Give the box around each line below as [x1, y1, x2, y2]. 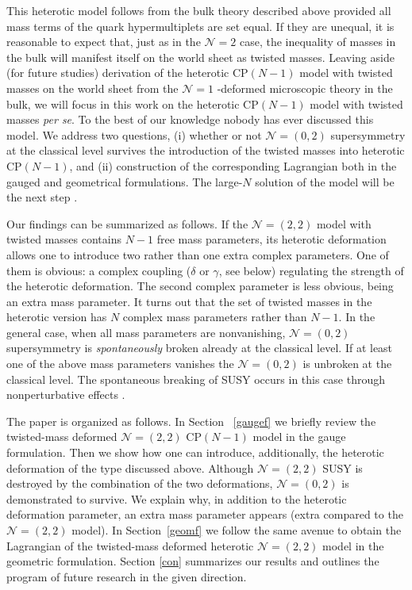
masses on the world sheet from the [6, 79, 179, 96]
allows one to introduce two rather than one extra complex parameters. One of [6, 246, 389, 262]
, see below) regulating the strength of [218, 262, 404, 278]
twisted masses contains [6, 231, 122, 247]
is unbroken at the [302, 355, 392, 372]
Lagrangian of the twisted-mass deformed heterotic [6, 537, 254, 554]
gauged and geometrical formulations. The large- [6, 173, 243, 190]
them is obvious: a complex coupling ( [6, 262, 191, 278]
